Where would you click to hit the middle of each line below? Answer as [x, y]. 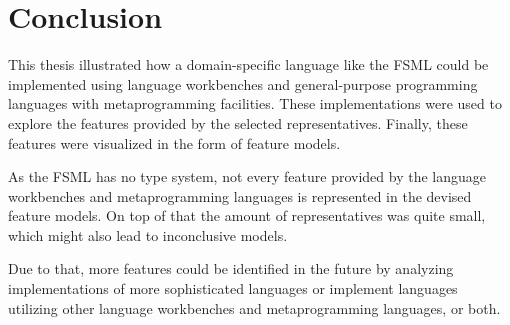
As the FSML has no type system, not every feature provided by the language [247, 176]
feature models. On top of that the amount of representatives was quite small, [247, 215]
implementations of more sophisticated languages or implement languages [233, 288]
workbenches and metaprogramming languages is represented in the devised [240, 195]
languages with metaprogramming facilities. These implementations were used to [255, 103]
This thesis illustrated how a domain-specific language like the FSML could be [248, 64]
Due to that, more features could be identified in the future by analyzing [231, 268]
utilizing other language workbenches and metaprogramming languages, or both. [254, 307]
